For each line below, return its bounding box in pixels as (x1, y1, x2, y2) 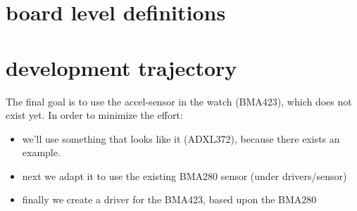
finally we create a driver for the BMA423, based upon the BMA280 (22, 192, 317, 207)
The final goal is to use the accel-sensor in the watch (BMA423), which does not (6, 94, 352, 108)
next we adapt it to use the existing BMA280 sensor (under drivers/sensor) (22, 168, 347, 183)
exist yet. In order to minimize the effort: (6, 108, 183, 122)
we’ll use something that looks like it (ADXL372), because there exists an (22, 131, 340, 146)
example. (22, 145, 61, 160)
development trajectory (6, 53, 237, 82)
